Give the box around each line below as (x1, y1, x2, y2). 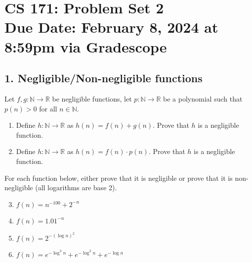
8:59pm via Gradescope (4, 36, 167, 56)
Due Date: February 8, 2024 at (4, 17, 218, 37)
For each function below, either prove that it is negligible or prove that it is (4, 172, 233, 183)
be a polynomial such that (163, 93, 243, 104)
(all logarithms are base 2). (35, 182, 117, 193)
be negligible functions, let (52, 93, 132, 104)
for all (39, 103, 57, 113)
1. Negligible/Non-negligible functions (4, 70, 203, 86)
